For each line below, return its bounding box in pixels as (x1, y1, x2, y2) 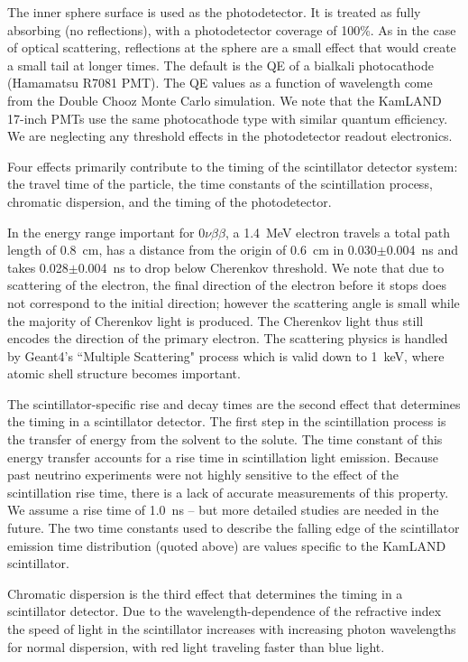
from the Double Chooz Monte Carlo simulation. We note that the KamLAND (7, 90, 442, 109)
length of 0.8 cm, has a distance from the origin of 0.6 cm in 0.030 (7, 240, 377, 259)
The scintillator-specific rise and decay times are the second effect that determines (7, 394, 461, 413)
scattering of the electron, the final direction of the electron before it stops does (7, 275, 446, 294)
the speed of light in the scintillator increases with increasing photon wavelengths (7, 620, 456, 638)
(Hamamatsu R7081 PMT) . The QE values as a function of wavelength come (7, 73, 433, 92)
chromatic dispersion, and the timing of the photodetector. (7, 191, 332, 210)
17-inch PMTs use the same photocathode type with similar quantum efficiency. (7, 108, 448, 127)
